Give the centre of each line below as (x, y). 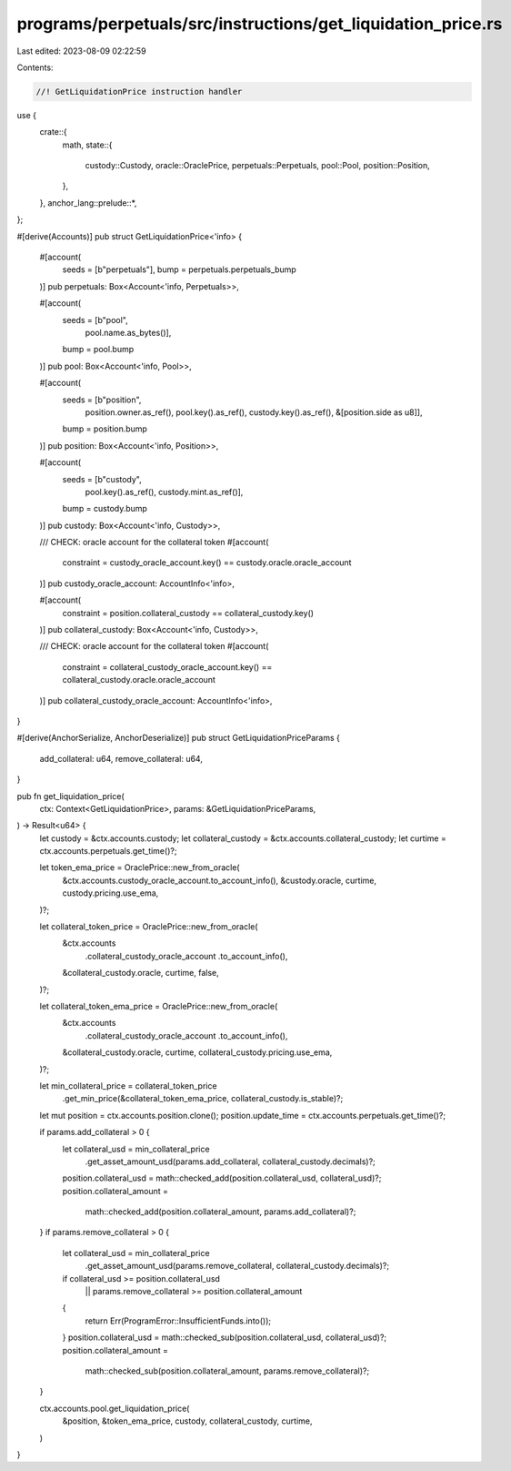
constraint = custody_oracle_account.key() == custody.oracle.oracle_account (207, 563)
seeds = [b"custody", (102, 479)
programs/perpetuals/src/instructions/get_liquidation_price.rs (260, 24)
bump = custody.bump (105, 509)
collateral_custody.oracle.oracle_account (139, 680)
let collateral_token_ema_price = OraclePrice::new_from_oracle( (159, 1006)
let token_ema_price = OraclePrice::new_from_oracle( (140, 867)
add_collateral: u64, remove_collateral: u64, (121, 758)
